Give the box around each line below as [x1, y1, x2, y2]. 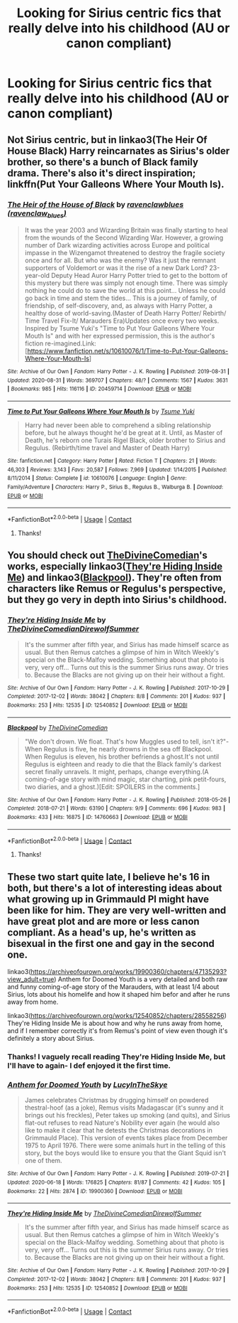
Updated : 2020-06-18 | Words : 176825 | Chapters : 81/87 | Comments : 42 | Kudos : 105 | [7, 1179, 225, 1187]
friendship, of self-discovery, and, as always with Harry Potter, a [24, 301, 212, 310]
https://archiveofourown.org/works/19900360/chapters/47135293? [30, 968, 227, 976]
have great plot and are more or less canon [7, 915, 200, 927]
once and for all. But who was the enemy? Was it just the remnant [24, 256, 216, 264]
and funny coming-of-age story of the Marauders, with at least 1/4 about [7, 982, 220, 991]
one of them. [24, 1157, 62, 1165]
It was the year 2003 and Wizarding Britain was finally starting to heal [24, 226, 228, 235]
